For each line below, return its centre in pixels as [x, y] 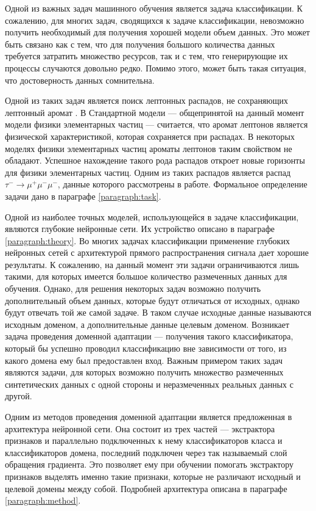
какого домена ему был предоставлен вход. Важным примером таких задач [144, 360]
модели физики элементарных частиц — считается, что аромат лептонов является [156, 124]
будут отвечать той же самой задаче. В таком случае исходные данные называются [158, 312]
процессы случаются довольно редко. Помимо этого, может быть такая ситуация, [156, 67]
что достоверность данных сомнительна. [80, 80]
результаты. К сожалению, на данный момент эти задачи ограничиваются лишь [152, 264]
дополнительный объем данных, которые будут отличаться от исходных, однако [152, 300]
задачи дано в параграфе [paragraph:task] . [83, 196]
